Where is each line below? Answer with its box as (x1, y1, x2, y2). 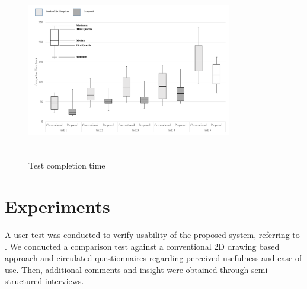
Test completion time (28, 159, 105, 172)
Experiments (5, 194, 110, 218)
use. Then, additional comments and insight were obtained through (5, 263, 249, 275)
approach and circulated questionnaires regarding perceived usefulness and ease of (5, 252, 302, 264)
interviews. (44, 275, 84, 287)
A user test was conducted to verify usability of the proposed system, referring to (5, 228, 300, 241)
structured (5, 275, 43, 287)
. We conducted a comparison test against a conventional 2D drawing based (5, 240, 280, 252)
